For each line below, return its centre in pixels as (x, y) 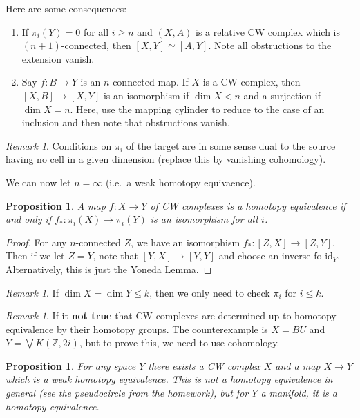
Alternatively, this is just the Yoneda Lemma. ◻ (109, 269)
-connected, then (96, 45)
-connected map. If (149, 82)
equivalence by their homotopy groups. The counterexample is (137, 329)
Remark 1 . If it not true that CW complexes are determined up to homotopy (171, 316)
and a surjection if (282, 95)
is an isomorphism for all (204, 219)
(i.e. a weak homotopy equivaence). (180, 182)
